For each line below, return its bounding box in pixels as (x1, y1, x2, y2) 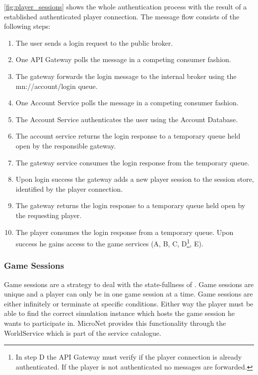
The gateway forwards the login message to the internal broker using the (15, 71, 237, 81)
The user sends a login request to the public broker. (15, 37, 173, 48)
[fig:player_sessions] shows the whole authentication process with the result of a (4, 1, 247, 11)
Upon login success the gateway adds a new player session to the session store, (15, 174, 254, 184)
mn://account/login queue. (15, 80, 98, 91)
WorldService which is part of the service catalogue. (4, 327, 161, 338)
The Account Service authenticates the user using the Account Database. (15, 114, 238, 124)
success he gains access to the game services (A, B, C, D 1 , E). (15, 237, 203, 248)
